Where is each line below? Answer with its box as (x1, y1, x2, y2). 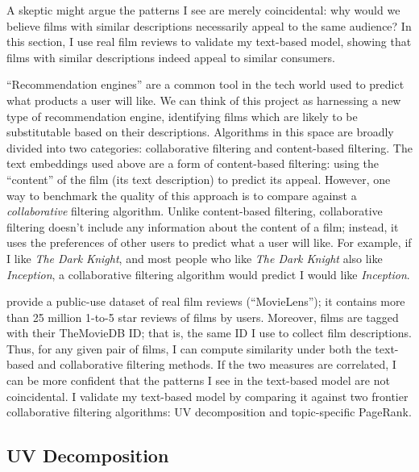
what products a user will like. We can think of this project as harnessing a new (6, 91, 401, 108)
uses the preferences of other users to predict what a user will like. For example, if (6, 234, 412, 251)
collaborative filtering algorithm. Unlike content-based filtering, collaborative (6, 203, 383, 219)
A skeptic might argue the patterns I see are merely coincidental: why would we (6, 2, 400, 18)
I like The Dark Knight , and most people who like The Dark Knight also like (6, 249, 383, 266)
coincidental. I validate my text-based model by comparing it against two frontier (6, 387, 409, 404)
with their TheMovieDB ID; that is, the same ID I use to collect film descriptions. (6, 324, 412, 341)
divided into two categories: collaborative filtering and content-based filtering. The (6, 139, 413, 156)
